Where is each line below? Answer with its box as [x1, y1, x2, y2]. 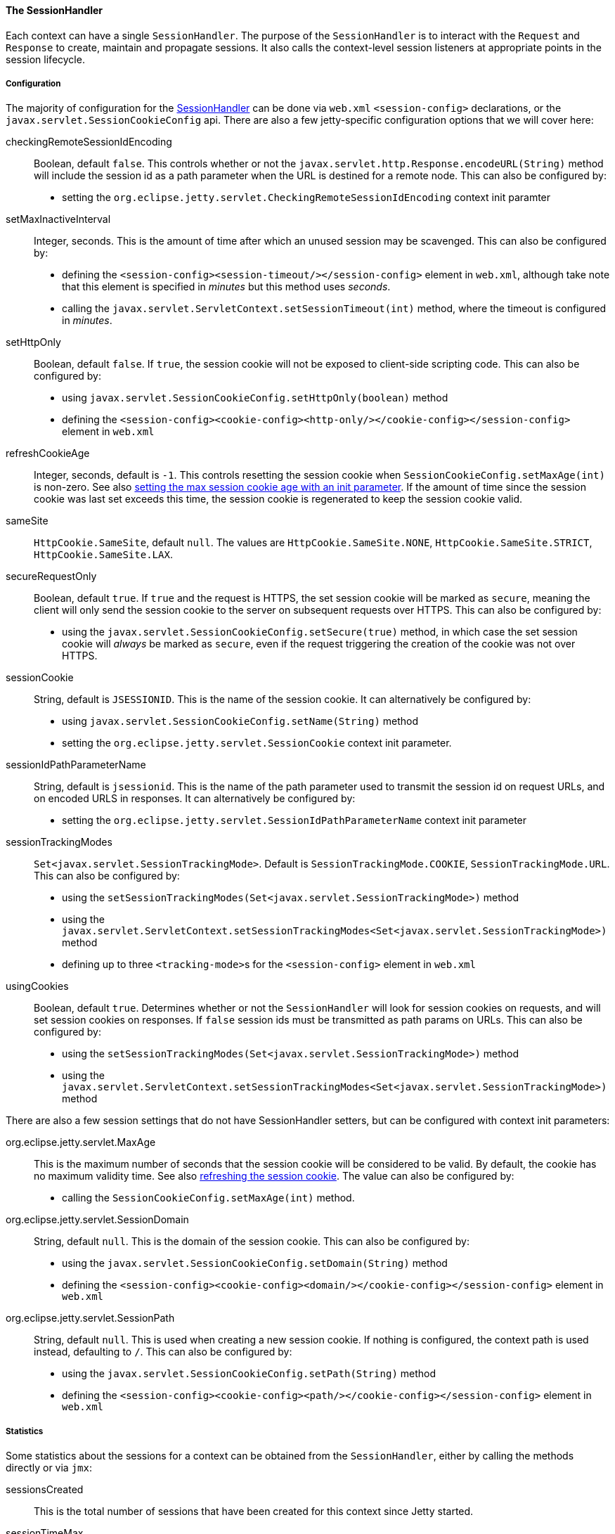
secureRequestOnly [6, 570, 97, 583]
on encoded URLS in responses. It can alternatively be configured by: [34, 792, 356, 805]
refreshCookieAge [6, 447, 90, 460]
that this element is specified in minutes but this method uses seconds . [62, 281, 391, 293]
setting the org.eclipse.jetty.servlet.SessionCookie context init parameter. [62, 737, 452, 749]
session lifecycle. [6, 53, 85, 65]
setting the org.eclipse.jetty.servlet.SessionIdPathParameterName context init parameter [62, 814, 527, 827]
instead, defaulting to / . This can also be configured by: [34, 1346, 292, 1358]
